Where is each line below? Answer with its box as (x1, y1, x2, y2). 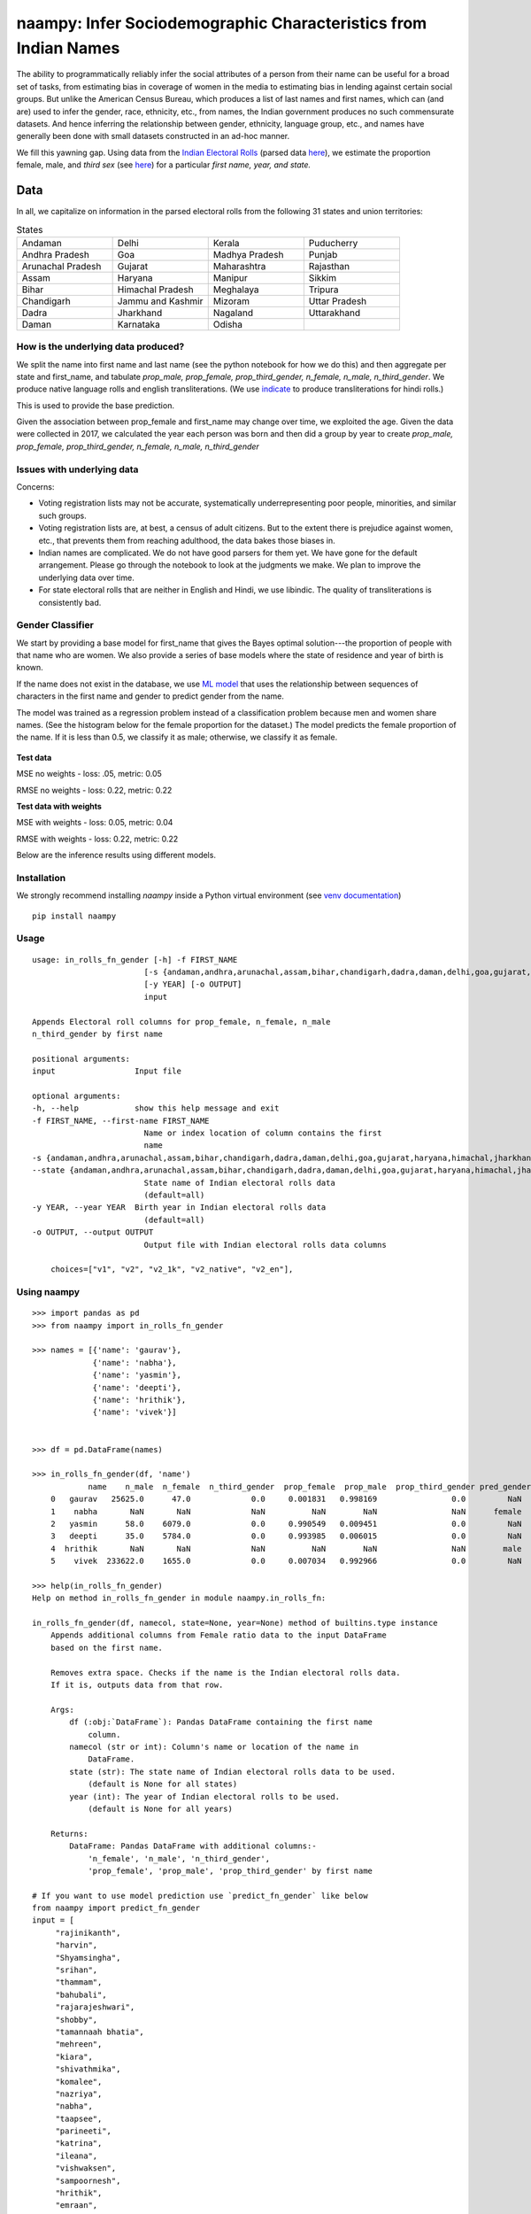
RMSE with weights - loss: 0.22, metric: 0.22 (16, 833, 179, 844)
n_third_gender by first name (32, 1028, 164, 1039)
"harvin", (55, 1940, 98, 1950)
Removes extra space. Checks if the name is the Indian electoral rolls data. (50, 1668, 401, 1677)
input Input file (32, 1066, 181, 1076)
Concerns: (16, 481, 55, 492)
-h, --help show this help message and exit (32, 1103, 280, 1113)
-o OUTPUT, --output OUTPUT (32, 1227, 154, 1237)
